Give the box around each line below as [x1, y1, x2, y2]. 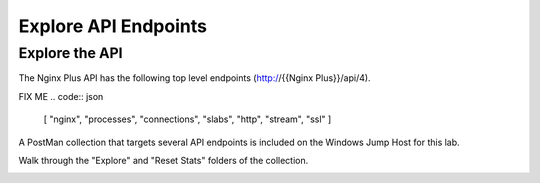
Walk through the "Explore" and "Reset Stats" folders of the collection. [18, 154, 309, 166]
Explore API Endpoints [18, 15, 207, 37]
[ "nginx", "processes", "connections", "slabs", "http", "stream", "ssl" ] [43, 113, 332, 125]
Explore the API [18, 44, 124, 62]
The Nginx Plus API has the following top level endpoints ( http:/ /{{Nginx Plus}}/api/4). [18, 72, 371, 84]
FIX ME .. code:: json [18, 90, 104, 102]
